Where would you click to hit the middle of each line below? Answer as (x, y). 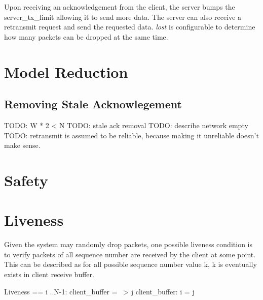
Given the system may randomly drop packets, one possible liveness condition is (128, 244)
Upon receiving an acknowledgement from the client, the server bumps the (120, 7)
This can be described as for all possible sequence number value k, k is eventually (130, 264)
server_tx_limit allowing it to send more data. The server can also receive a (123, 17)
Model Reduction (66, 71)
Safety (26, 180)
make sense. (22, 145)
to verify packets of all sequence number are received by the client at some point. (130, 254)
